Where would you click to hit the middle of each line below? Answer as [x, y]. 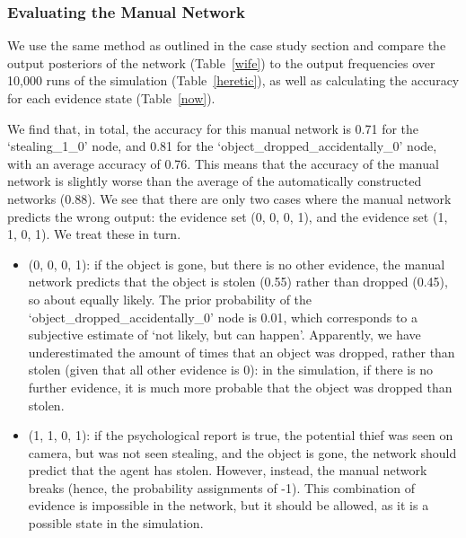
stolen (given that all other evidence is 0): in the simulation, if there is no [231, 370]
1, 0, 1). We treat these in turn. [94, 234]
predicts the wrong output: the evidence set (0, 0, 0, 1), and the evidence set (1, [228, 216]
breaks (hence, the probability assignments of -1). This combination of [221, 487]
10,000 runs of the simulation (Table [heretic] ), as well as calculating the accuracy [233, 80]
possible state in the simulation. [116, 523]
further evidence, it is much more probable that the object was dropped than [240, 387]
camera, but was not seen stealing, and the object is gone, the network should [242, 452]
